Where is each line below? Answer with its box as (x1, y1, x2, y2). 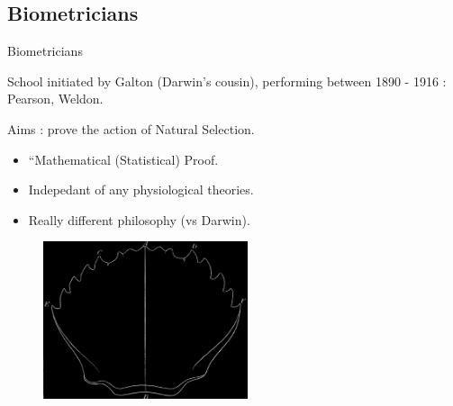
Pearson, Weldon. (7, 89, 104, 108)
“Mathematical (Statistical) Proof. (28, 149, 219, 168)
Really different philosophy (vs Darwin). (28, 210, 250, 229)
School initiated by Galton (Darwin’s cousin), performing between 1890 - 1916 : (7, 71, 447, 90)
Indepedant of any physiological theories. (28, 180, 254, 199)
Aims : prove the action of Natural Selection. (7, 119, 255, 138)
